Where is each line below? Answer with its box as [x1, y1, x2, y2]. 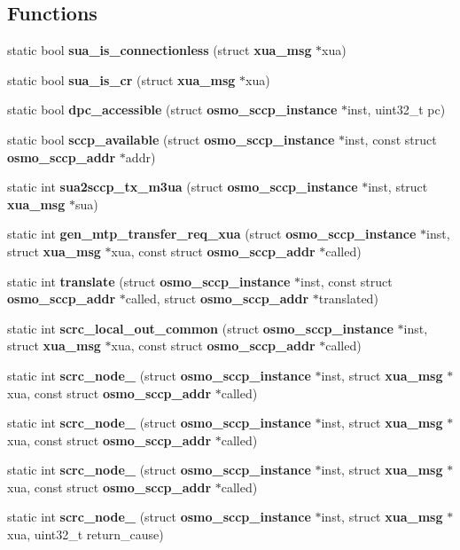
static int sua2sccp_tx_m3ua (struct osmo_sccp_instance [7, 177, 358, 196]
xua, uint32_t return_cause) [7, 525, 164, 544]
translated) [318, 289, 378, 308]
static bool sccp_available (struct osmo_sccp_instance [7, 130, 335, 148]
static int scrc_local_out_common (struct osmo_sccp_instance [7, 318, 394, 337]
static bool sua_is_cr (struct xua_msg [7, 70, 236, 89]
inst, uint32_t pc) [347, 100, 446, 119]
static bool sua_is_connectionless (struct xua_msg [7, 41, 312, 59]
